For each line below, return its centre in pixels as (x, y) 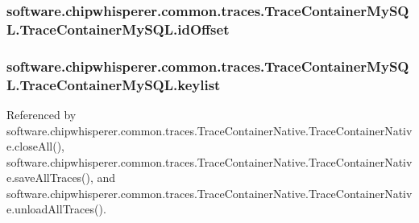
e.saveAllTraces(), (50, 178)
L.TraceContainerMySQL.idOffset (118, 29)
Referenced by (41, 114)
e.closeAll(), (36, 146)
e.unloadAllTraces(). (56, 209)
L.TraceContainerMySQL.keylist (114, 84)
